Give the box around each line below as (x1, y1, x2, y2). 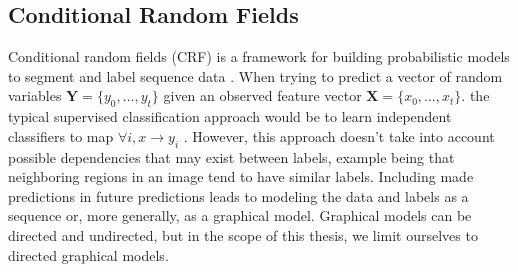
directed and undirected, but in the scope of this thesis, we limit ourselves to (8, 224, 478, 245)
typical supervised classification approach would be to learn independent (8, 106, 452, 127)
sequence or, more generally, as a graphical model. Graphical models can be (8, 205, 472, 226)
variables (8, 85, 62, 106)
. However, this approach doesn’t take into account (183, 125, 495, 146)
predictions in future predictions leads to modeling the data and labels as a (8, 185, 469, 206)
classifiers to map (8, 125, 114, 146)
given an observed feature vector (163, 85, 362, 106)
